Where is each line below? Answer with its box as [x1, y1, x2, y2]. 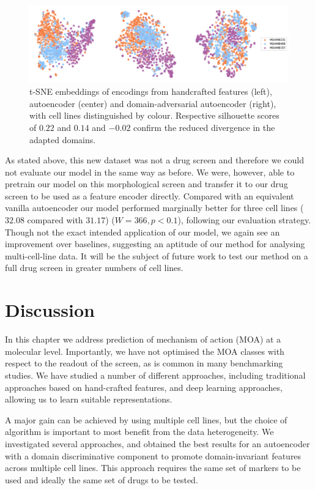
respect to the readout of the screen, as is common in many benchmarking [5, 357, 283, 369]
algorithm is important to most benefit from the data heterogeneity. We [5, 425, 274, 438]
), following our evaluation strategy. [177, 213, 311, 226]
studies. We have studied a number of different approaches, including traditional [5, 368, 306, 381]
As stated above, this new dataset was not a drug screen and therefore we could [5, 154, 305, 166]
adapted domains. [29, 133, 96, 146]
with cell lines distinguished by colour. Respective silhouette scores [29, 109, 280, 122]
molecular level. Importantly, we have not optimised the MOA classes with [5, 344, 284, 357]
